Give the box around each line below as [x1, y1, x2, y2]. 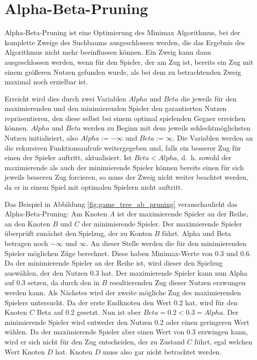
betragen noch [5, 238, 48, 248]
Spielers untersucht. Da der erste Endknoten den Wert [5, 297, 172, 307]
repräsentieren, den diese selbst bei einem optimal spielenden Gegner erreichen [5, 112, 246, 123]
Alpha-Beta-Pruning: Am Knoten [5, 208, 107, 219]
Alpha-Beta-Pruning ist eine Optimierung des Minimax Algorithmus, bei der [5, 27, 240, 38]
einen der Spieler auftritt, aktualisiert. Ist [5, 152, 132, 163]
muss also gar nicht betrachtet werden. [102, 346, 222, 356]
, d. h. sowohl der [177, 152, 231, 163]
